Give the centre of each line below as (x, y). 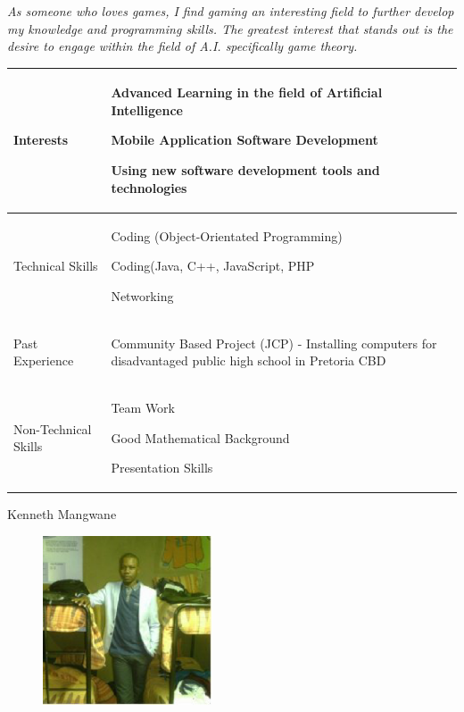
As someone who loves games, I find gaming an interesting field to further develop (231, 11)
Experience (44, 360)
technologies (149, 187)
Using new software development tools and (245, 170)
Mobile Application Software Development (244, 140)
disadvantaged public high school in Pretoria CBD (249, 360)
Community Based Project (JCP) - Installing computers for (274, 343)
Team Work (143, 407)
